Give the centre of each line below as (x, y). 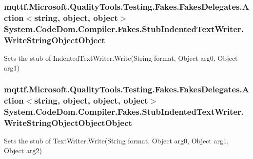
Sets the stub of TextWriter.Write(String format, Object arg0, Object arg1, (116, 141)
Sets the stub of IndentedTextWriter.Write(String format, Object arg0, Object (121, 58)
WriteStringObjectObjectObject (68, 122)
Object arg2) (23, 150)
